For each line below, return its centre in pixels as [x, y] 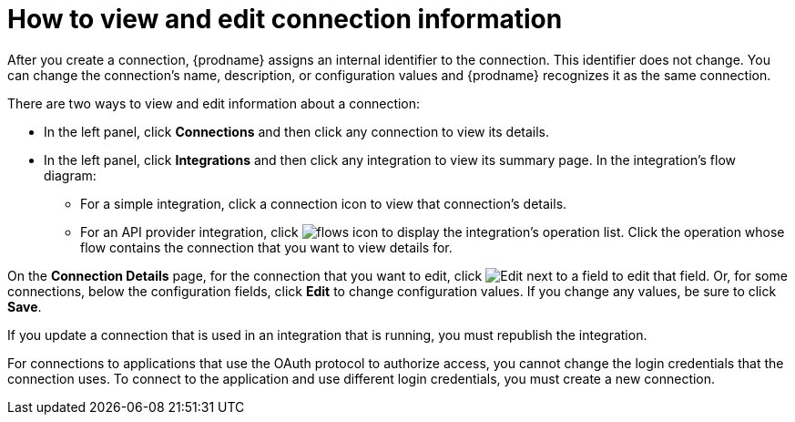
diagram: [70, 175]
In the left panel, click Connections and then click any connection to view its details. [297, 131]
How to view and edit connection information [285, 19]
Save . [25, 306]
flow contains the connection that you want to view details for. [266, 247]
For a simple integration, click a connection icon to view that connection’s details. [324, 203]
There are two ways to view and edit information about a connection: [214, 103]
